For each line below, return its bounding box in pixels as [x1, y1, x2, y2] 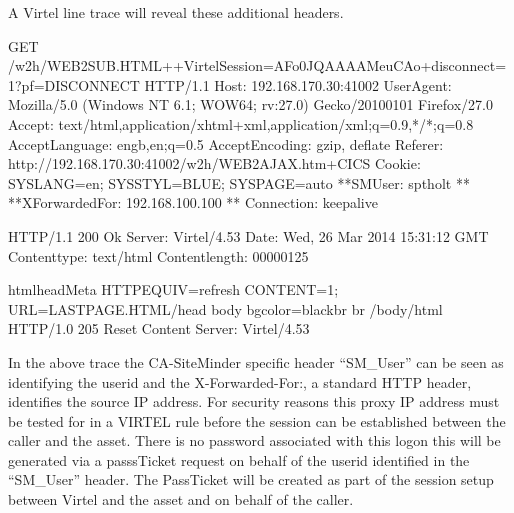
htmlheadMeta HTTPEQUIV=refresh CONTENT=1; [8, 279, 339, 300]
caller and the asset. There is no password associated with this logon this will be [8, 430, 501, 451]
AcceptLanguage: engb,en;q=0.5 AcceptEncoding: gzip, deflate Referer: [8, 133, 444, 154]
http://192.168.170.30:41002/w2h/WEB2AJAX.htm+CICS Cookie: [8, 153, 421, 174]
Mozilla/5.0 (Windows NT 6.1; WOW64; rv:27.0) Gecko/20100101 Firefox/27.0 [8, 94, 494, 115]
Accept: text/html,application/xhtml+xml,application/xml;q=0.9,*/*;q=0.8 [8, 113, 474, 134]
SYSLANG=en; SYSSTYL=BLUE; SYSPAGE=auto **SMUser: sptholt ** [8, 172, 470, 193]
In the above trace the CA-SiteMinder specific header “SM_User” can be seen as [8, 351, 504, 372]
